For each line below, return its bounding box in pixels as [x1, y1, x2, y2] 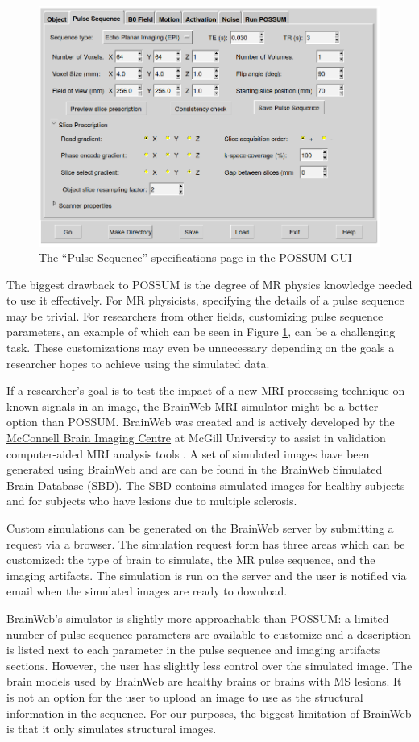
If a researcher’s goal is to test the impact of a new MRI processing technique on [6, 382, 405, 399]
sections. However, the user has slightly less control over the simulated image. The [6, 657, 413, 674]
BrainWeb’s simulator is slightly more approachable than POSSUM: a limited [6, 609, 389, 626]
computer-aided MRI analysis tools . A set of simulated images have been [6, 445, 370, 462]
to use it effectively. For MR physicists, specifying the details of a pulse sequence [6, 292, 404, 309]
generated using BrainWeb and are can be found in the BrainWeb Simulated [6, 461, 383, 478]
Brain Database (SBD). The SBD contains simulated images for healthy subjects [6, 476, 405, 493]
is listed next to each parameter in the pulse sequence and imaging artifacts [6, 641, 380, 658]
